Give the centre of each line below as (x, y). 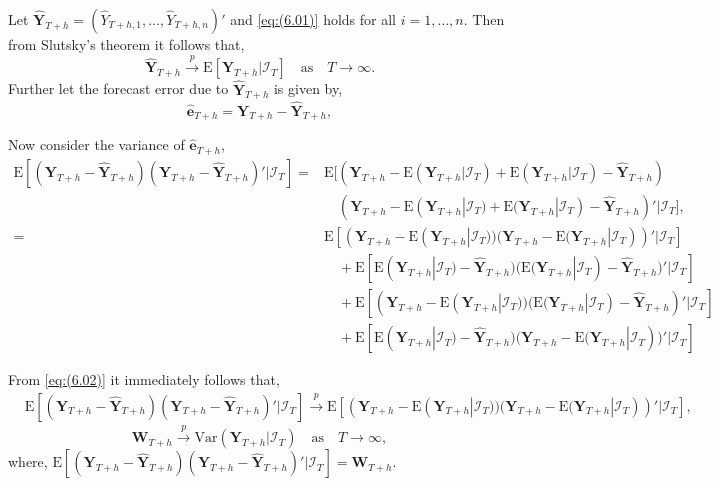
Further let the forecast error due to (118, 88)
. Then (484, 19)
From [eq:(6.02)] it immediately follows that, (144, 379)
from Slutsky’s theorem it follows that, (126, 44)
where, (28, 461)
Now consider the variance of (96, 144)
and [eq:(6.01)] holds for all (313, 19)
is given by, (308, 88)
